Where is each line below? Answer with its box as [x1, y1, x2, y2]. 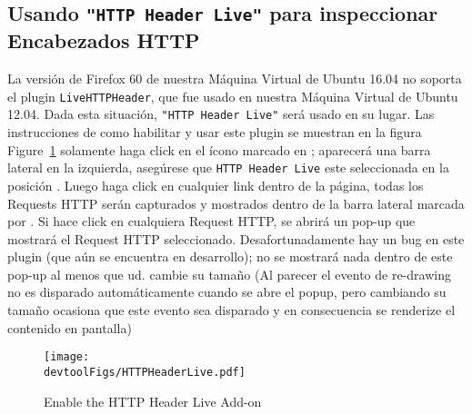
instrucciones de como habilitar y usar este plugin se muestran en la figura [7, 123, 422, 142]
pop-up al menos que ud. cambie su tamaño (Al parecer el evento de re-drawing [7, 264, 451, 283]
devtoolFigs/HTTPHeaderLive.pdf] [44, 365, 246, 379]
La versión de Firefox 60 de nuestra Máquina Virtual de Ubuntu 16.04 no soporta [7, 69, 462, 88]
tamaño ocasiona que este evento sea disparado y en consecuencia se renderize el [7, 301, 456, 320]
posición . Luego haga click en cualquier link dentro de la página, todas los [7, 175, 424, 194]
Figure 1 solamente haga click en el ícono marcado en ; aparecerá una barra [7, 140, 431, 159]
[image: [44, 350, 90, 364]
